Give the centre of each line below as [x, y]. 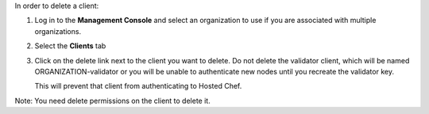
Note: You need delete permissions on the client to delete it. [112, 101]
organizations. [58, 31]
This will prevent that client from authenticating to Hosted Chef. [138, 86]
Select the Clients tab [70, 46]
